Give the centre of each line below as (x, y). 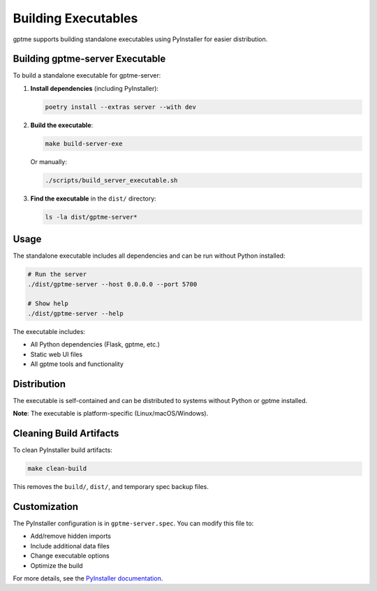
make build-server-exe (84, 144)
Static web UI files (57, 354)
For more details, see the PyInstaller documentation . (88, 578)
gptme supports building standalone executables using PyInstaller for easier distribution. (140, 39)
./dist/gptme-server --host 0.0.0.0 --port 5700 (112, 284)
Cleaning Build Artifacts (66, 433)
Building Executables (75, 18)
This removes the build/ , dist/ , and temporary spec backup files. (111, 487)
